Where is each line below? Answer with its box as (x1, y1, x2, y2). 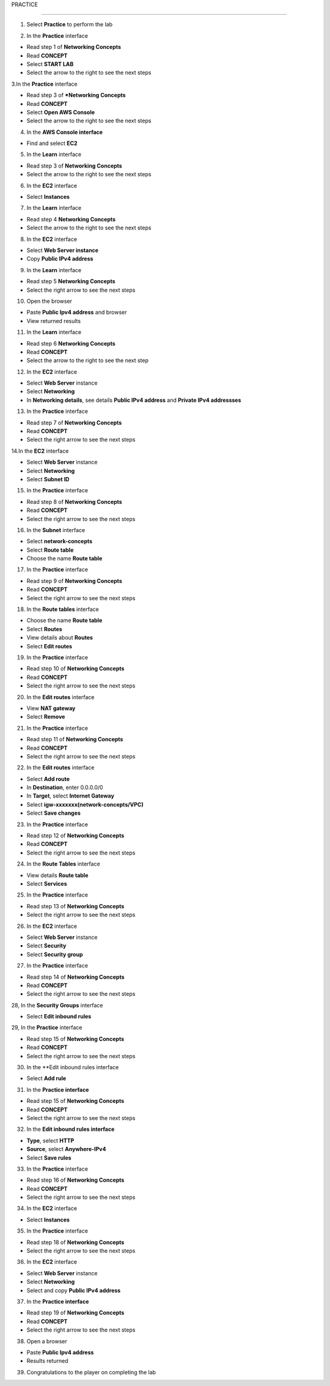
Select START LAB (26, 60, 74, 67)
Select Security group (26, 951, 83, 958)
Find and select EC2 (26, 139, 78, 147)
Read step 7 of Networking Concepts (26, 419, 122, 426)
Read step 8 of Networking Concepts (26, 498, 122, 505)
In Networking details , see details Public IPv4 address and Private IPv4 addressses (26, 396, 241, 404)
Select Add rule (26, 1075, 67, 1082)
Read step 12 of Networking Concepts (26, 832, 125, 839)
